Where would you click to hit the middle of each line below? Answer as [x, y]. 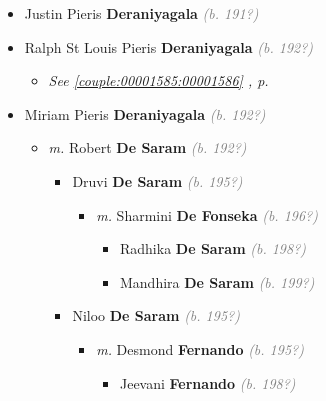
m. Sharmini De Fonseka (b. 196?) [207, 214]
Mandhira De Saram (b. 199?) [217, 281]
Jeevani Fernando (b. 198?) [207, 382]
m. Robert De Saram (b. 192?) [147, 147]
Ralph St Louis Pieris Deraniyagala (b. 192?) [169, 46]
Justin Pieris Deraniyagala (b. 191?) [141, 13]
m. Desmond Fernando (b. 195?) [200, 348]
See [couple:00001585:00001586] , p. [158, 80]
